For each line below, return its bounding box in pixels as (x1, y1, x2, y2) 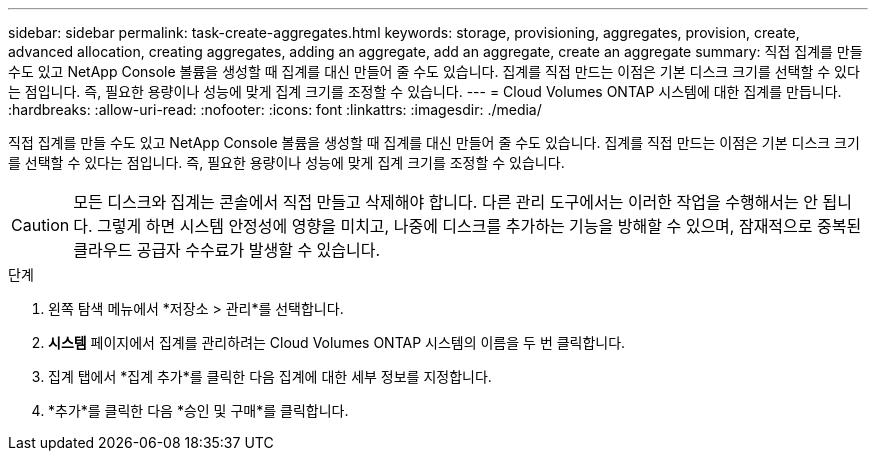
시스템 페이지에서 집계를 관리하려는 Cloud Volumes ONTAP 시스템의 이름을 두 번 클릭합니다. (48, 334, 626, 351)
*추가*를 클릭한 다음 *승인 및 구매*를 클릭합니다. (48, 402, 349, 419)
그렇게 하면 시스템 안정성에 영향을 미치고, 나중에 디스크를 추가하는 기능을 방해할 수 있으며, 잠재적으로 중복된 (97, 216, 862, 236)
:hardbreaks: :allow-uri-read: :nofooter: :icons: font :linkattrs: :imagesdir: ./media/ (8, 101, 542, 118)
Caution (11, 215, 70, 235)
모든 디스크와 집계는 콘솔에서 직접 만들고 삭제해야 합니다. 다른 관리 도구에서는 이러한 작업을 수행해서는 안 (73, 192, 819, 212)
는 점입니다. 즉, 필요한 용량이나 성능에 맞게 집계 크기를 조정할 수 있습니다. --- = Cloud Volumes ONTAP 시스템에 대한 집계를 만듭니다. (8, 83, 842, 100)
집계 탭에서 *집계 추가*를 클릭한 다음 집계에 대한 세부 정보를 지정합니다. (48, 368, 492, 385)
